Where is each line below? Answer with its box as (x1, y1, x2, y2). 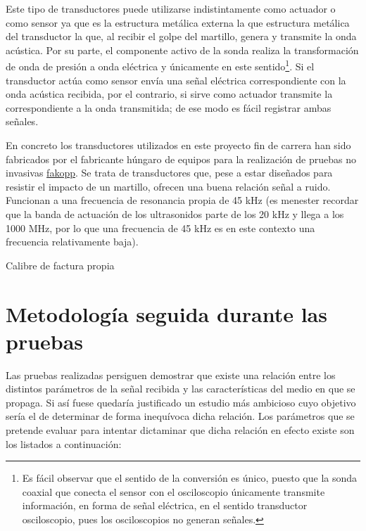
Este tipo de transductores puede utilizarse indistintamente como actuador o (6, 1, 336, 15)
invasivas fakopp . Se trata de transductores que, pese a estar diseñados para (6, 165, 333, 180)
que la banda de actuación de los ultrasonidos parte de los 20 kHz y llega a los (6, 206, 344, 221)
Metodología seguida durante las (6, 299, 327, 328)
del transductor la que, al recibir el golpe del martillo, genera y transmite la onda (6, 29, 357, 44)
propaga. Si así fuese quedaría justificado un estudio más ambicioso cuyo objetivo (6, 395, 356, 409)
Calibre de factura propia (6, 257, 115, 272)
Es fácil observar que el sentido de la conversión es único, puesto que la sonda (22, 471, 358, 485)
